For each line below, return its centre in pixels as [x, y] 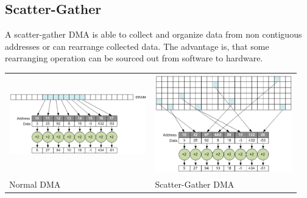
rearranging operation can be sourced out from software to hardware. [134, 58]
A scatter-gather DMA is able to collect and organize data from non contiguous [153, 34]
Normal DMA [35, 184]
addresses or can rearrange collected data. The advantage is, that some [137, 46]
